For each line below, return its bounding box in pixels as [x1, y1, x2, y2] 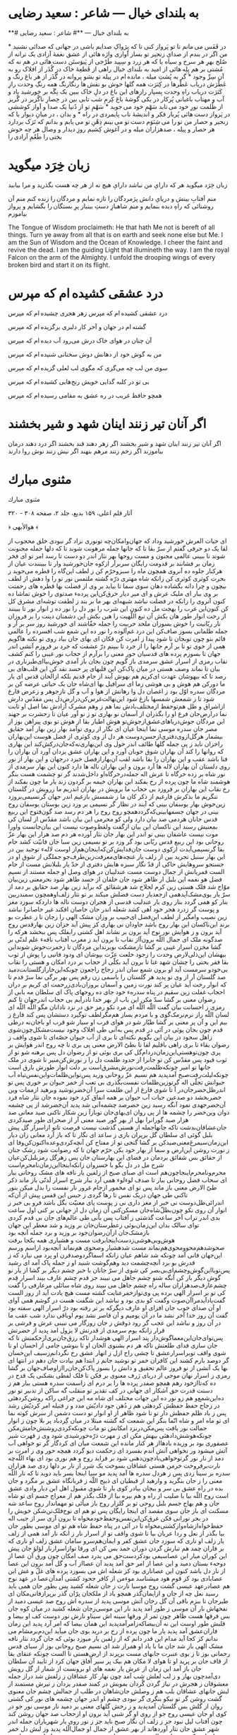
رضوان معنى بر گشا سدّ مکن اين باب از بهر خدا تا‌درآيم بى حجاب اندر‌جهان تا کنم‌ [8, 995, 216, 1003]
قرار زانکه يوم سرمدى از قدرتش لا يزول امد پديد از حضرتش [8, 1325, 165, 1335]
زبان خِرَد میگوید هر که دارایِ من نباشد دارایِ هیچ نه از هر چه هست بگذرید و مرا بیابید [8, 180, 228, 189]
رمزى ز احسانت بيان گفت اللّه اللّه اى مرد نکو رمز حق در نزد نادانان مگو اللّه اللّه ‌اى [8, 1003, 225, 1011]
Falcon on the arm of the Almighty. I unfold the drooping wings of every [8, 253, 216, 261]
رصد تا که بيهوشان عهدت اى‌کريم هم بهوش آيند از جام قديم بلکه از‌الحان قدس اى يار [8, 671, 226, 680]
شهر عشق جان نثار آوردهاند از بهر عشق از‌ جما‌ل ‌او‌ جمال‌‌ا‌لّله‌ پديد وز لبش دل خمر [8, 1724, 219, 1733]
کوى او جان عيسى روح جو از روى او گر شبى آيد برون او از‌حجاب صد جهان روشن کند [8, 1709, 227, 1717]
